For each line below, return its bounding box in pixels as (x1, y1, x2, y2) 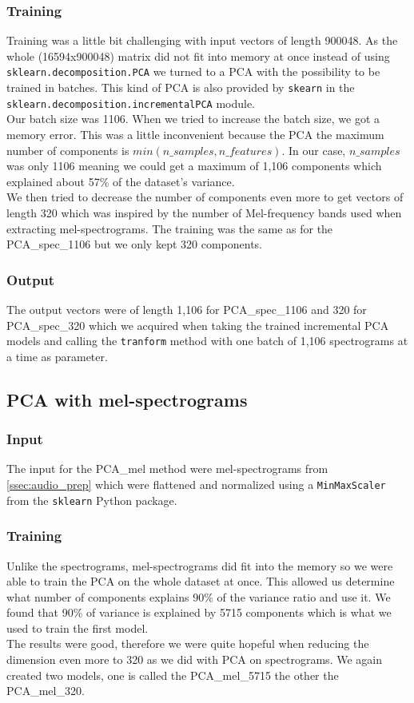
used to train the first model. (6, 619, 149, 636)
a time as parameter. (6, 348, 108, 364)
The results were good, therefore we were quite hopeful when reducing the (6, 635, 369, 652)
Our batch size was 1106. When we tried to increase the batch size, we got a (6, 110, 380, 127)
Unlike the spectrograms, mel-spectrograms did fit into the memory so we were (6, 557, 393, 574)
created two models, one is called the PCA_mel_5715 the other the (6, 666, 339, 683)
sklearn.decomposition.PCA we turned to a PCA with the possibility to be (6, 63, 380, 80)
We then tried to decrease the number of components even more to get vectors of (6, 189, 404, 205)
